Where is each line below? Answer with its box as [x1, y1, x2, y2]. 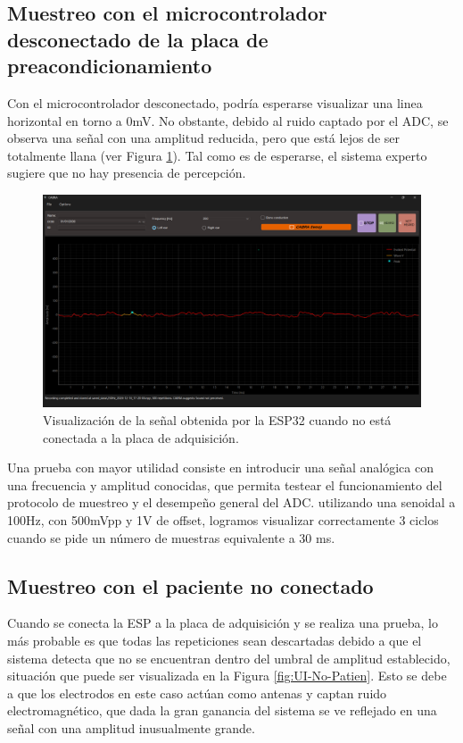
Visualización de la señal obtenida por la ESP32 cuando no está [43, 411, 392, 430]
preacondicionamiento [7, 52, 212, 79]
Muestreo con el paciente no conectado [7, 572, 374, 599]
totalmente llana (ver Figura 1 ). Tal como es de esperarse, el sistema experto [7, 146, 427, 164]
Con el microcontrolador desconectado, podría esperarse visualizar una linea [7, 93, 423, 112]
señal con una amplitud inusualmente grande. [7, 718, 255, 737]
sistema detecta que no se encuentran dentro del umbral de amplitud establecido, [7, 648, 451, 667]
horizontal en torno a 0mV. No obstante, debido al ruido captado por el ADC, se [7, 111, 449, 129]
